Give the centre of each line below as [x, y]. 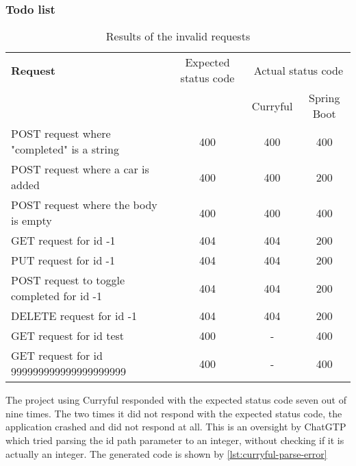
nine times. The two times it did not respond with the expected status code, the [174, 413]
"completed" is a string [65, 149]
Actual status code [298, 70]
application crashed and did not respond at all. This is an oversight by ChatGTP [176, 427]
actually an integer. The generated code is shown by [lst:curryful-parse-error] [166, 453]
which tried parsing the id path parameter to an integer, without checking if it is [175, 440]
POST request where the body [84, 205]
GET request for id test [68, 336]
